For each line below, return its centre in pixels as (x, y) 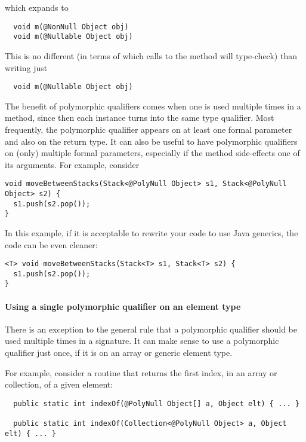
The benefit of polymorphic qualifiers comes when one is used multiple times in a (153, 106)
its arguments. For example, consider (72, 164)
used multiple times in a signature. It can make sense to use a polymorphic (142, 341)
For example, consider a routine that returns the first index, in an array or (141, 372)
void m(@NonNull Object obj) (71, 27)
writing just (26, 67)
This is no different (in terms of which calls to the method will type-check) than (151, 55)
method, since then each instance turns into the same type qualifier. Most (140, 118)
